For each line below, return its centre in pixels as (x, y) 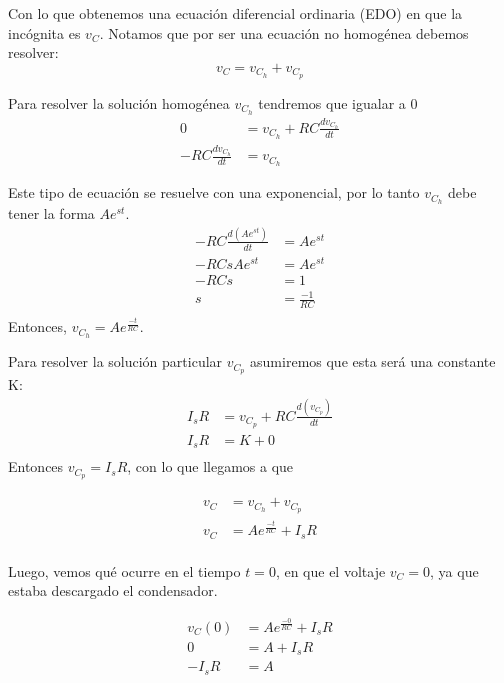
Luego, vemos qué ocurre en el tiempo (124, 570)
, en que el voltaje (330, 570)
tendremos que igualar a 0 (338, 102)
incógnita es (44, 32)
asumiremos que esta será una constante (373, 361)
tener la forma (51, 213)
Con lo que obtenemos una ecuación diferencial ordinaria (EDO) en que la (235, 13)
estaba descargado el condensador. (113, 590)
